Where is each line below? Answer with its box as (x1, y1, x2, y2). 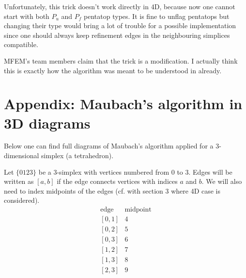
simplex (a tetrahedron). (41, 150, 114, 161)
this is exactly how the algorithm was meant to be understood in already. (4, 65, 222, 75)
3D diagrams (4, 113, 91, 132)
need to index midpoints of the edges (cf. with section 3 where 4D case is (4, 185, 221, 196)
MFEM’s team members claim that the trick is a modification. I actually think (4, 55, 238, 65)
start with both (4, 11, 49, 21)
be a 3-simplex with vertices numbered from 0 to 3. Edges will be (38, 166, 232, 177)
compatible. (4, 39, 38, 49)
